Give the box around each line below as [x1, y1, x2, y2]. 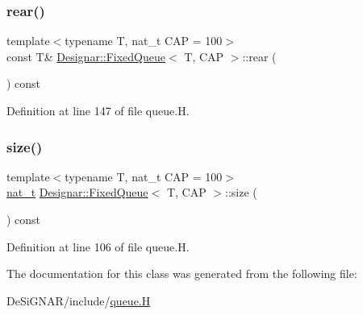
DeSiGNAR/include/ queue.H [6, 292, 151, 309]
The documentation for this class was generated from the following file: [6, 265, 357, 282]
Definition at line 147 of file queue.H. [6, 102, 190, 118]
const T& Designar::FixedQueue [6, 48, 165, 64]
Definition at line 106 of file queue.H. [6, 238, 190, 255]
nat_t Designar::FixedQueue [6, 184, 148, 201]
